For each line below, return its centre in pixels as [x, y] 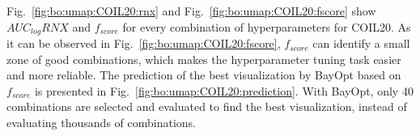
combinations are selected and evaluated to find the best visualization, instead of [207, 106]
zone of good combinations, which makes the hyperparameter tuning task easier [204, 59]
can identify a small [361, 43]
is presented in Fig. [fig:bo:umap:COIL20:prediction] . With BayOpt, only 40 [224, 90]
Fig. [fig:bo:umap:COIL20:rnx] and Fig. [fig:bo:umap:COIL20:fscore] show [191, 11]
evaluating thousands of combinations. [101, 123]
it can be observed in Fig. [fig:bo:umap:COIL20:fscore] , [144, 43]
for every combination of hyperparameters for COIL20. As [267, 26]
